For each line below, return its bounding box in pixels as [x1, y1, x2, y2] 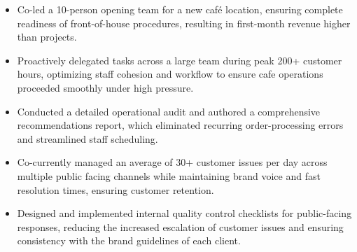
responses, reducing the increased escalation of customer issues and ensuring [17, 219, 344, 234]
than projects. [17, 29, 77, 44]
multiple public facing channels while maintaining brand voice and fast [17, 168, 321, 183]
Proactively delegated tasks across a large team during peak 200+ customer [17, 52, 342, 67]
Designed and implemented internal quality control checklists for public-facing [17, 206, 352, 220]
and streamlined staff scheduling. [17, 131, 158, 146]
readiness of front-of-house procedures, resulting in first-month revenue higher [17, 15, 351, 30]
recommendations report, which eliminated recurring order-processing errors [17, 118, 344, 132]
